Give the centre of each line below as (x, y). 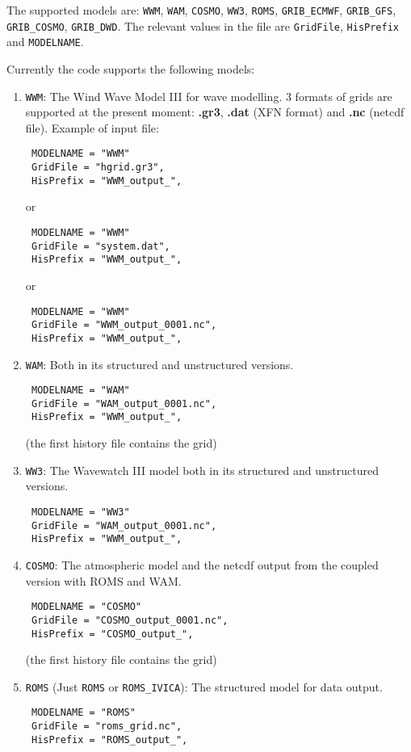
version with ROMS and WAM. (103, 580)
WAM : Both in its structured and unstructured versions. (159, 364)
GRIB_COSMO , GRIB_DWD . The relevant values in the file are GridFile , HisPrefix (203, 25)
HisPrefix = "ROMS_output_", (109, 739)
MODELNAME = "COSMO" (86, 607)
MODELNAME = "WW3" (80, 512)
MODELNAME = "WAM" (80, 391)
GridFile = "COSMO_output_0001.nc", (130, 620)
